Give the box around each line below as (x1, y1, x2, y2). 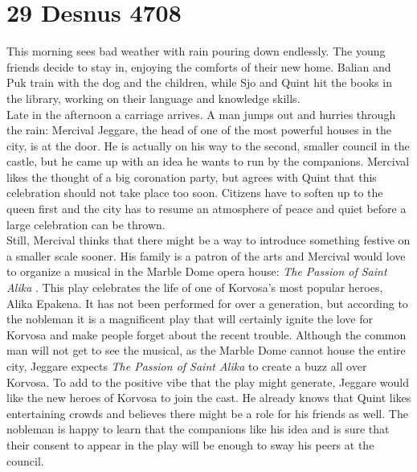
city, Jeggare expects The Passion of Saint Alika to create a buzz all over (6, 358, 367, 374)
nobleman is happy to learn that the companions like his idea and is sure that (6, 421, 390, 437)
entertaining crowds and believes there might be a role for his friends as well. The (6, 404, 408, 421)
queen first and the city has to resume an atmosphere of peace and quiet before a (6, 200, 407, 217)
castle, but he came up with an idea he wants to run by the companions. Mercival (6, 153, 410, 170)
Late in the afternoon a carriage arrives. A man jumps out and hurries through (6, 105, 396, 122)
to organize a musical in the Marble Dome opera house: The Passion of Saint (6, 263, 387, 280)
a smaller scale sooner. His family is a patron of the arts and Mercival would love (6, 247, 406, 264)
